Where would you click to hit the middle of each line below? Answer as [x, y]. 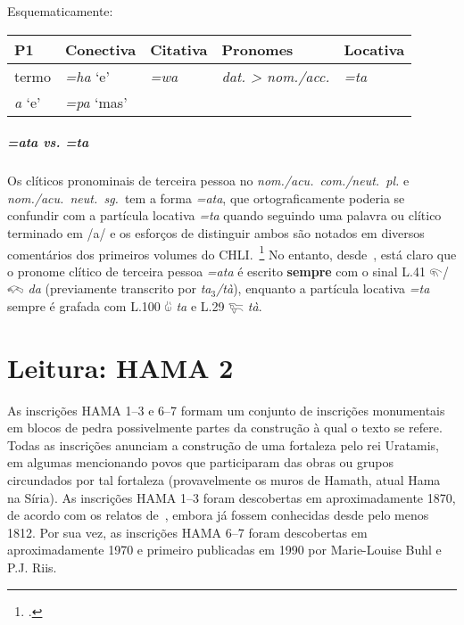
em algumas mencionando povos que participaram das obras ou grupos [200, 462]
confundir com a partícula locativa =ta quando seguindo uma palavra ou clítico [224, 215]
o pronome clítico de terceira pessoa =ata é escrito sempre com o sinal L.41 [216, 271]
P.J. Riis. [32, 567]
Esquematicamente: [60, 11]
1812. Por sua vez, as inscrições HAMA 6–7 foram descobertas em [187, 532]
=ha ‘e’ [87, 76]
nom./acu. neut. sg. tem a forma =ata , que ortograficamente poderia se [206, 197]
